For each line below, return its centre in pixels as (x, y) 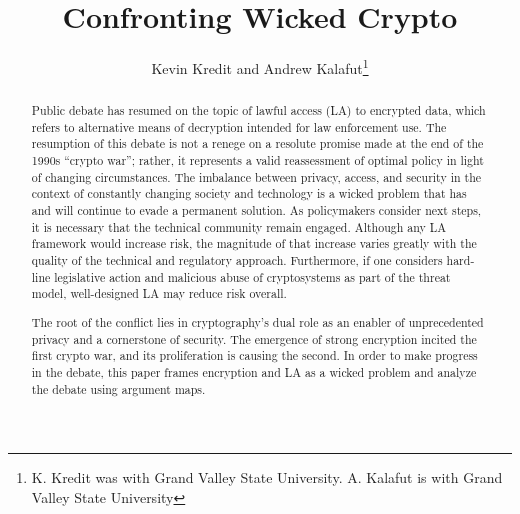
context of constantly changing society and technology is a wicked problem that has (249, 193)
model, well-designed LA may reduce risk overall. (159, 293)
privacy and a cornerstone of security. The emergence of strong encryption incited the (254, 338)
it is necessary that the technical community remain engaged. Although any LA (239, 226)
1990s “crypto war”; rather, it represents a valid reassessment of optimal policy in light (257, 160)
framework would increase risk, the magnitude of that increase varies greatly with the (254, 243)
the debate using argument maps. (118, 388)
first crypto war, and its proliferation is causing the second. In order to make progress (254, 355)
